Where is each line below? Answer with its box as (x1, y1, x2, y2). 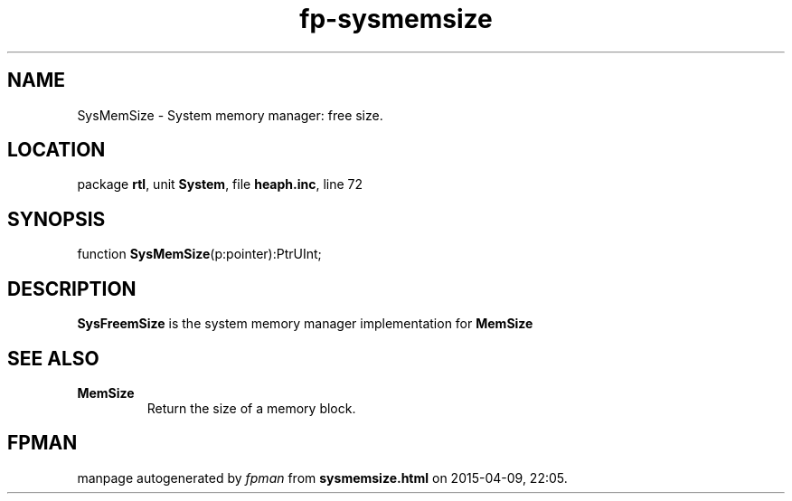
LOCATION (7, 138, 106, 162)
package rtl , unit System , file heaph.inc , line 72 (77, 176, 363, 193)
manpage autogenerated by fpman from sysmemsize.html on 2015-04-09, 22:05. (77, 469, 568, 486)
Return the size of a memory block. (146, 400, 356, 416)
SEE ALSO (7, 346, 99, 370)
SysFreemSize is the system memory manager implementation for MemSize (77, 316, 533, 332)
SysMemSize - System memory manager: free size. (77, 107, 383, 123)
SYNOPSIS (7, 207, 106, 231)
